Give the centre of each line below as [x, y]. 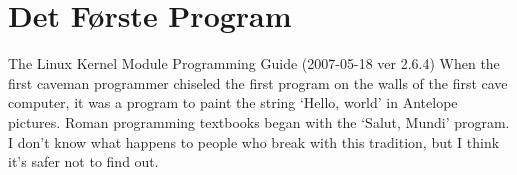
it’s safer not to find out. [83, 161]
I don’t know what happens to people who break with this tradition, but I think [254, 141]
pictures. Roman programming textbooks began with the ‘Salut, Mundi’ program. [259, 121]
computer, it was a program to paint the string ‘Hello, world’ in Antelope [233, 102]
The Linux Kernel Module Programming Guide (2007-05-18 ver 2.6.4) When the [254, 63]
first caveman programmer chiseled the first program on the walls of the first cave [258, 82]
